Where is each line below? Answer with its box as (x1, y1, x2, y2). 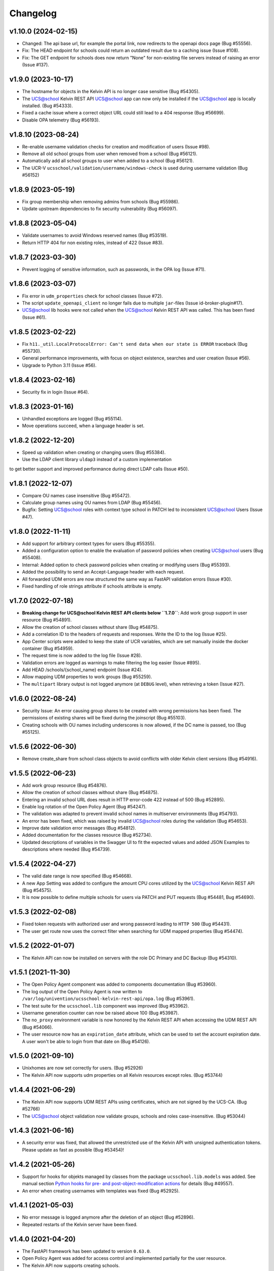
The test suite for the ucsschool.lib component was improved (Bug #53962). (22, 1003, 189, 1009)
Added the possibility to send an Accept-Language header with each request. (22, 569, 185, 575)
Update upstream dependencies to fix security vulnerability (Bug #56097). (22, 206, 178, 212)
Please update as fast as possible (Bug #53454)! (22, 1146, 124, 1153)
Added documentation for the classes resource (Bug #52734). (22, 832, 152, 838)
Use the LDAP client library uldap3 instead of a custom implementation (22, 457, 172, 463)
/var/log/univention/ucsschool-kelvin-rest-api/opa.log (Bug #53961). (22, 995, 195, 1002)
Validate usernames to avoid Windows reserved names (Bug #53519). (22, 232, 168, 238)
